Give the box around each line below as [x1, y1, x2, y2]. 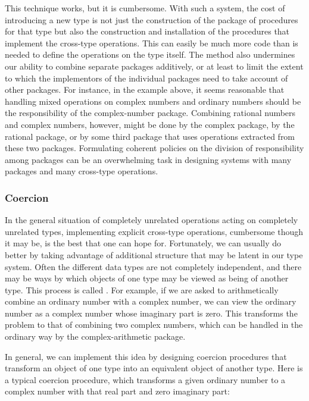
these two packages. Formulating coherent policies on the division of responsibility [5, 142, 304, 154]
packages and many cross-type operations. [5, 165, 158, 177]
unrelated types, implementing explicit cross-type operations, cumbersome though [5, 225, 304, 237]
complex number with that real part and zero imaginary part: [5, 385, 230, 397]
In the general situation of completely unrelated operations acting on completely [5, 214, 298, 226]
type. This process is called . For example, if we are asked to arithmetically [5, 283, 279, 296]
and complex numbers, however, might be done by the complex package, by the [5, 118, 295, 130]
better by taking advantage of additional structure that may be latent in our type [5, 248, 303, 261]
